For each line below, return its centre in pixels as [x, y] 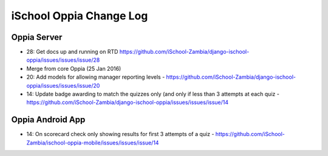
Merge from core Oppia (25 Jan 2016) [74, 68]
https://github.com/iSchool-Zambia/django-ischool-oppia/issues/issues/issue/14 [128, 102]
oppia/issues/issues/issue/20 [63, 85]
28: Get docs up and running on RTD [72, 52]
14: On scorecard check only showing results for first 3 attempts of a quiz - [120, 134]
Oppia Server [37, 37]
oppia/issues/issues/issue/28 [63, 60]
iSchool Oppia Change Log [80, 16]
